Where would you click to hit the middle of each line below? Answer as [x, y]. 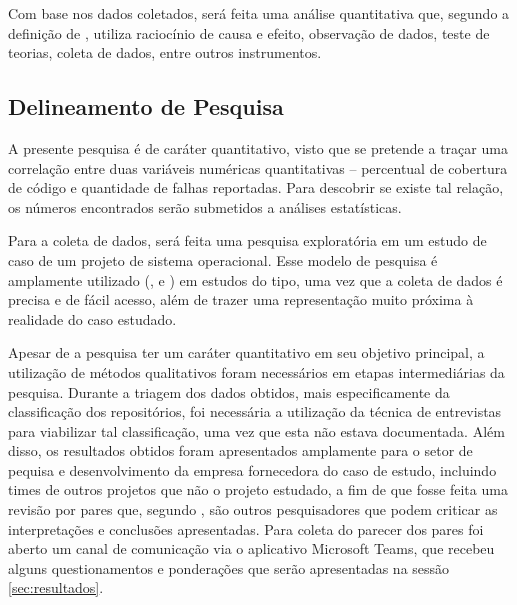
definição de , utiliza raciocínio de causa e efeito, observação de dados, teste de [249, 32]
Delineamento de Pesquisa [146, 106]
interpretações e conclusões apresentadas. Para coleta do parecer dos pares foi [246, 528]
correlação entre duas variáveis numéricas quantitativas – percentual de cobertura [258, 167]
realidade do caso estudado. [92, 318]
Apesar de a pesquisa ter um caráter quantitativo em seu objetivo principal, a [246, 352]
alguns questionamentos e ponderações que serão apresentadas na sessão [229, 567]
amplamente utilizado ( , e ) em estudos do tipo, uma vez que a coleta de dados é [255, 279]
